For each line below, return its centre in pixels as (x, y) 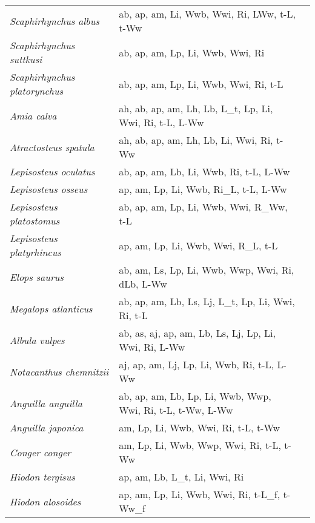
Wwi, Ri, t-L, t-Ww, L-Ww (176, 410)
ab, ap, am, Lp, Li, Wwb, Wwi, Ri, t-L (201, 84)
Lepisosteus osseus (49, 189)
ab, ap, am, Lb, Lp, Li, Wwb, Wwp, (195, 396)
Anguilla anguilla (46, 403)
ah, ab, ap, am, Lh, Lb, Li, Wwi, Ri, (196, 140)
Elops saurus (37, 277)
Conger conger (41, 452)
